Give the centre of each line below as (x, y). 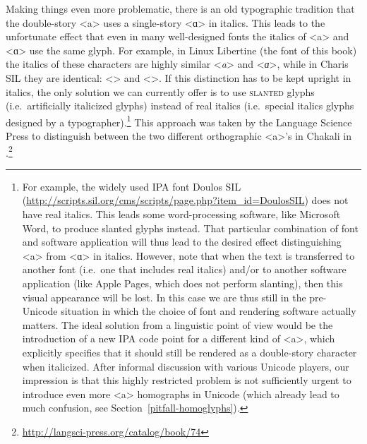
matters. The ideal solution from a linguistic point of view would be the (178, 324)
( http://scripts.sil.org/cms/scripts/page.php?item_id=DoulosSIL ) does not (185, 200)
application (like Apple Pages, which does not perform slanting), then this (182, 283)
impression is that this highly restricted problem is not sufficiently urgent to (187, 380)
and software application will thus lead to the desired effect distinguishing (182, 242)
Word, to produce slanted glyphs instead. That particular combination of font (190, 228)
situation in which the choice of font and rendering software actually (209, 311)
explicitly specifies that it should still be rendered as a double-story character (189, 352)
